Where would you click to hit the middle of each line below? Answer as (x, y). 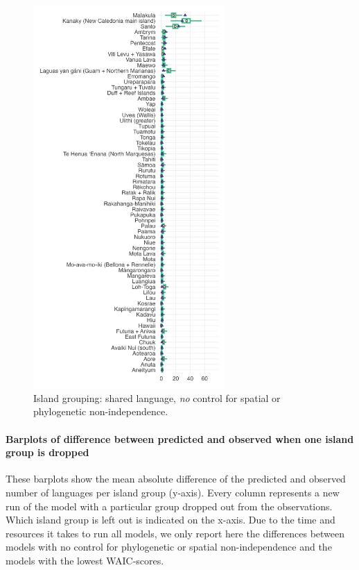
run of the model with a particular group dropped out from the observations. (169, 506)
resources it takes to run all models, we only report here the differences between (175, 533)
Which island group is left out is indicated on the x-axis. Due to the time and (170, 520)
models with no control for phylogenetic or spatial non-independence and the (169, 547)
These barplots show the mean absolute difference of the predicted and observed (176, 479)
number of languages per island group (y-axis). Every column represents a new (173, 492)
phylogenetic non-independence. (101, 411)
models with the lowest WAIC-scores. (85, 560)
